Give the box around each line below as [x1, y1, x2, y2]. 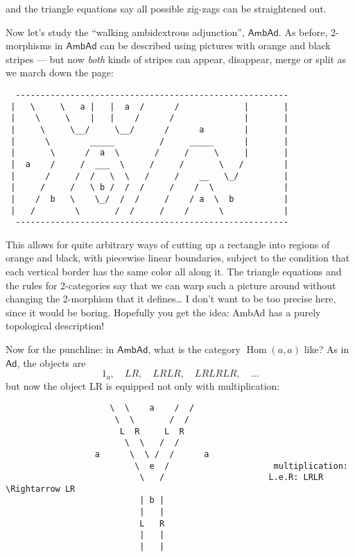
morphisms [6, 38, 52, 53]
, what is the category [148, 342, 241, 356]
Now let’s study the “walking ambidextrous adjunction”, [6, 24, 245, 39]
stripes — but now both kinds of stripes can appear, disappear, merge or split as [6, 51, 347, 66]
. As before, [278, 24, 328, 39]
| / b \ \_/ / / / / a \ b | [10, 194, 289, 204]
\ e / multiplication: [135, 461, 348, 471]
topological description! [6, 318, 105, 333]
